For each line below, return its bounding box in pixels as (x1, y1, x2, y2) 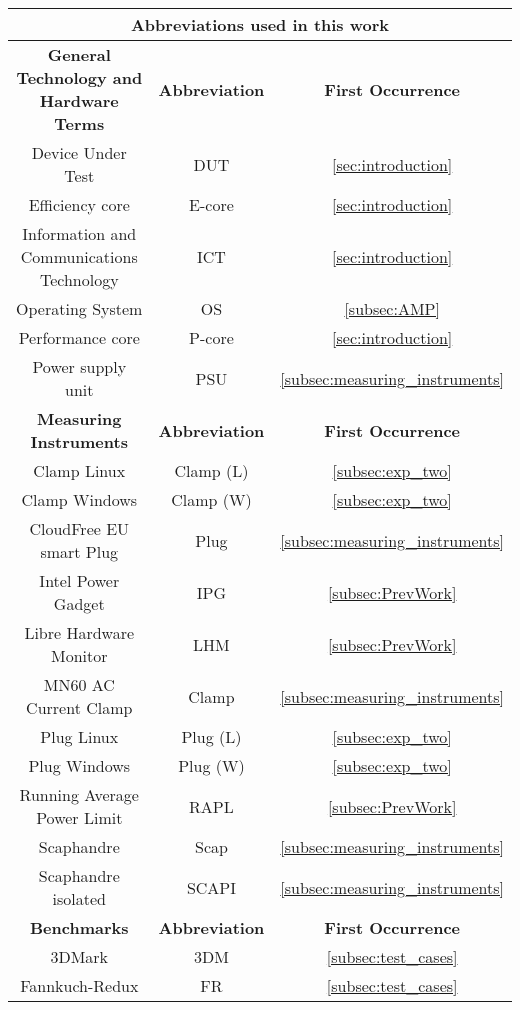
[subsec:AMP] (344, 297, 440, 320)
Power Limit (36, 806, 123, 829)
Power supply (32, 355, 127, 378)
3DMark (50, 945, 109, 968)
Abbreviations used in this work (130, 13, 390, 36)
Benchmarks (30, 916, 129, 939)
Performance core (18, 326, 140, 349)
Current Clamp (26, 696, 133, 719)
